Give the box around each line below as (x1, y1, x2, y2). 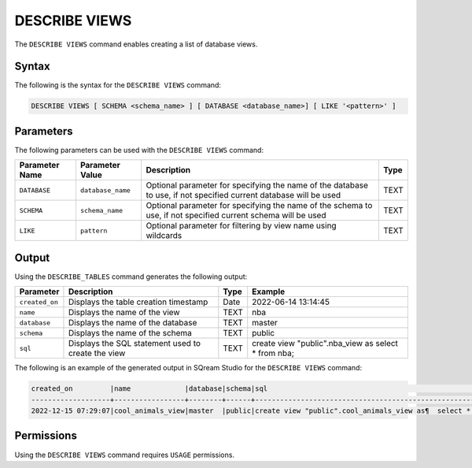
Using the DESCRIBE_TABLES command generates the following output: (14, 272, 248, 281)
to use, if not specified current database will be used (146, 190, 341, 201)
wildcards (146, 230, 183, 241)
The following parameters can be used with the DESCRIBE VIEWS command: (14, 145, 264, 154)
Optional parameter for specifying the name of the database (146, 180, 369, 191)
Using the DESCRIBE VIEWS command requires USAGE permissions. (14, 450, 235, 459)
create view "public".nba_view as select (252, 338, 399, 349)
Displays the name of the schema (68, 328, 193, 339)
